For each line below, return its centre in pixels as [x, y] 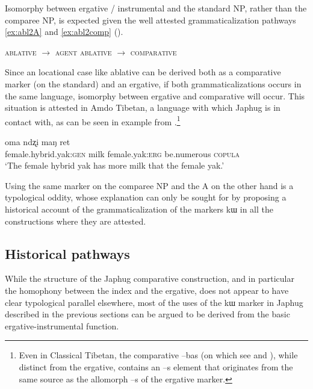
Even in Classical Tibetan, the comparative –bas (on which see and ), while [158, 355]
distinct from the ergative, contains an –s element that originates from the [156, 366]
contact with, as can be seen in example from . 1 [93, 120]
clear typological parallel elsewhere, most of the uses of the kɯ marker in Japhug [154, 302]
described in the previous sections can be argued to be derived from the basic [147, 314]
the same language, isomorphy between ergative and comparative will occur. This [155, 95]
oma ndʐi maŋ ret [38, 142]
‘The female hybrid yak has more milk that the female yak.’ [115, 165]
